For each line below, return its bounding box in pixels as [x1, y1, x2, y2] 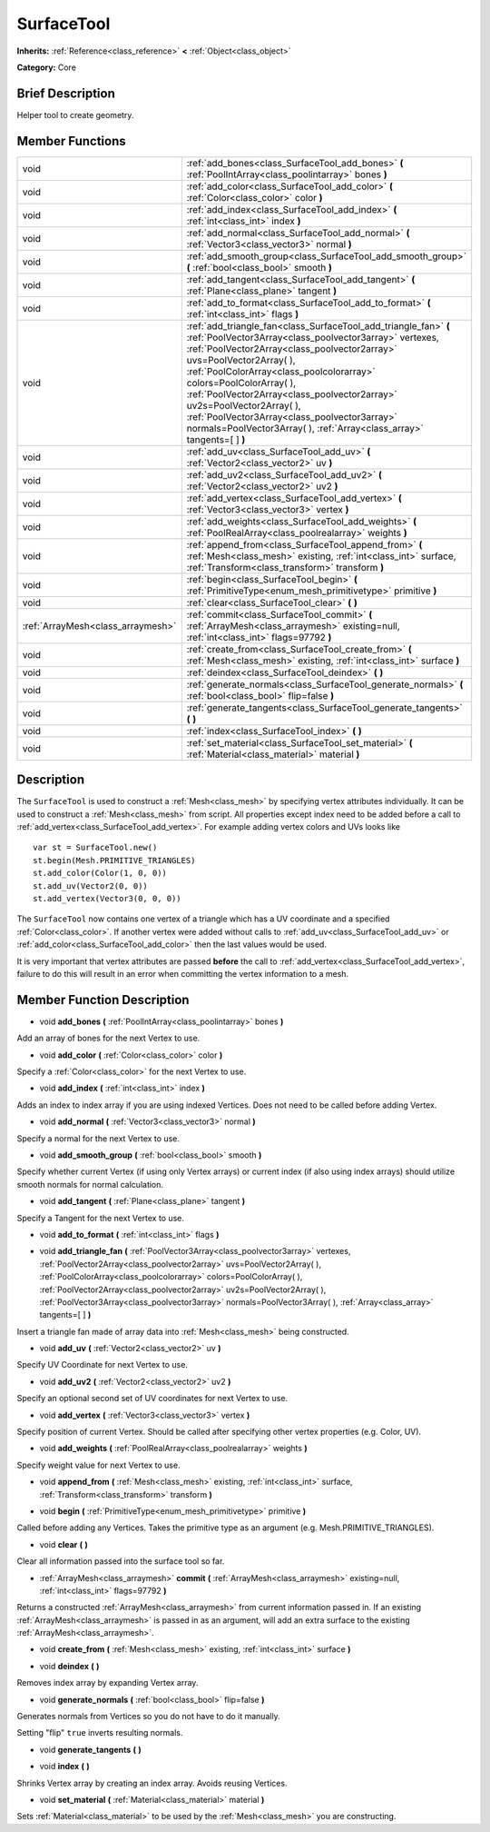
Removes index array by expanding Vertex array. [16, 1678, 199, 1688]
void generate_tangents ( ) [39, 1744, 142, 1755]
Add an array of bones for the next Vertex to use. [16, 1032, 201, 1044]
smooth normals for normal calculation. [16, 1179, 163, 1190]
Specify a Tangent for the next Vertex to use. [16, 1212, 185, 1223]
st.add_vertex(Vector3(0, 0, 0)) [33, 893, 181, 903]
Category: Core [16, 62, 77, 73]
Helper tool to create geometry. [16, 109, 134, 120]
